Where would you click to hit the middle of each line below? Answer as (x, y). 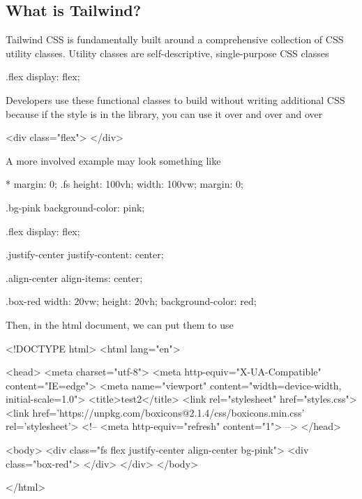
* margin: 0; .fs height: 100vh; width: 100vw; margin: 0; (125, 184)
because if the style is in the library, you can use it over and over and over (164, 113)
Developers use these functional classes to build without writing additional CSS (175, 99)
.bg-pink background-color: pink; (75, 207)
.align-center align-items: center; (74, 277)
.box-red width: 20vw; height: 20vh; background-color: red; (131, 301)
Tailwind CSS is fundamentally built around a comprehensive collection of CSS (175, 39)
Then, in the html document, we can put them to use (120, 324)
